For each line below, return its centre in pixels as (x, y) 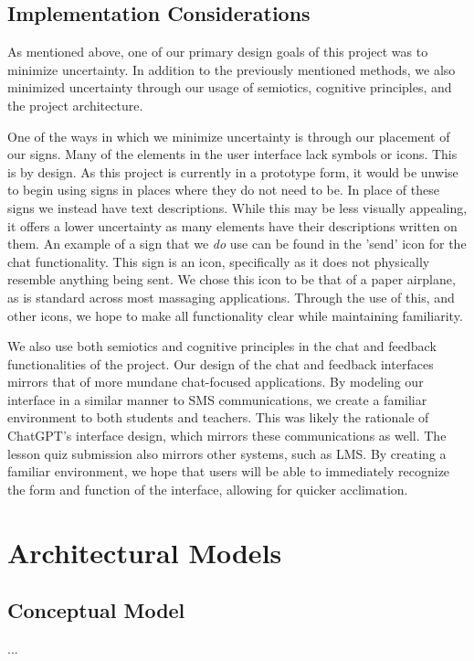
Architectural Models (145, 552)
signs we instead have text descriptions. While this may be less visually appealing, (237, 207)
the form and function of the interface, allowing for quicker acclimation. (208, 489)
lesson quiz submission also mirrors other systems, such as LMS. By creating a (227, 453)
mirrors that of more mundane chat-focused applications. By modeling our (216, 382)
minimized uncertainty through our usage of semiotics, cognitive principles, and (230, 87)
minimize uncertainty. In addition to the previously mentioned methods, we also (232, 69)
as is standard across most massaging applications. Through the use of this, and (231, 297)
